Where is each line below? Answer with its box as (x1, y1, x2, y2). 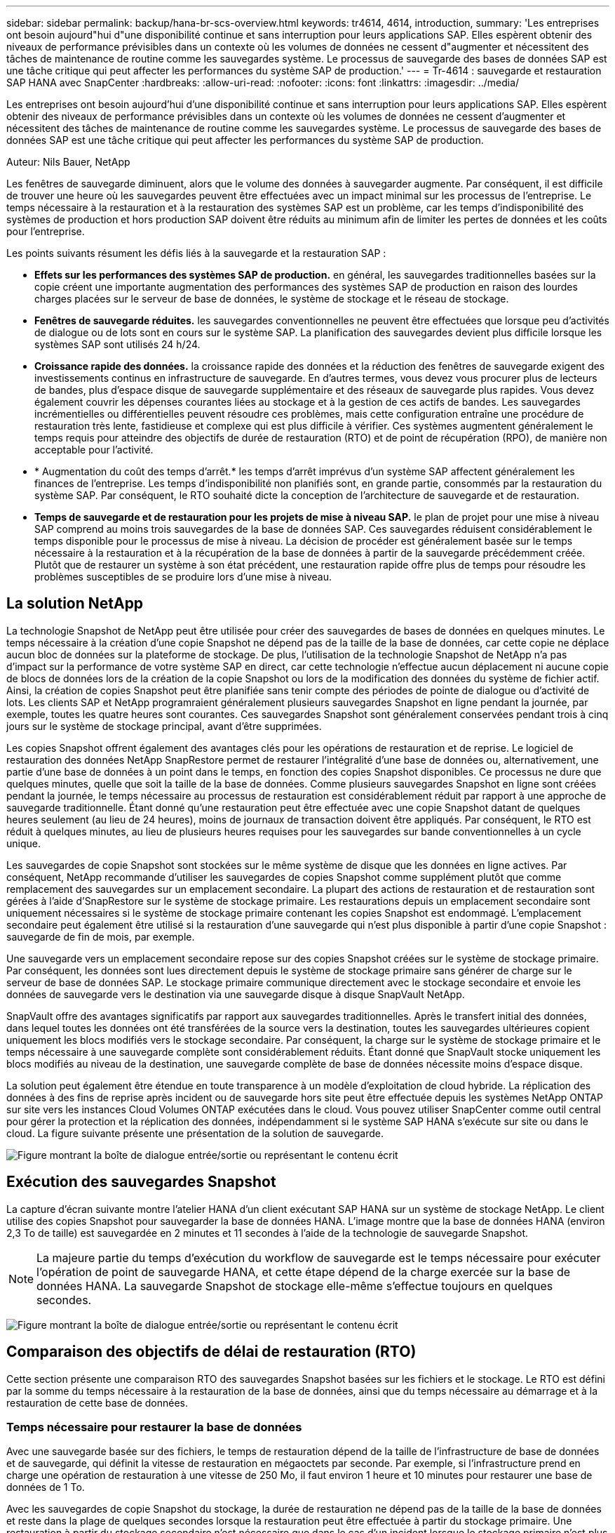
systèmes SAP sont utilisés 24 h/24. (34, 338, 201, 350)
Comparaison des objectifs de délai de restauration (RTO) (6, 1343, 417, 1361)
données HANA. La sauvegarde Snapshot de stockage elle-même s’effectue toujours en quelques (36, 1278, 553, 1293)
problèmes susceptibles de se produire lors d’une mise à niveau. (34, 571, 332, 583)
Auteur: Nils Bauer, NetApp (6, 156, 130, 168)
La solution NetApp (6, 595, 144, 613)
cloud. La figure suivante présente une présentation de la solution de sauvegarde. (6, 1127, 384, 1139)
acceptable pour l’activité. (34, 444, 154, 456)
